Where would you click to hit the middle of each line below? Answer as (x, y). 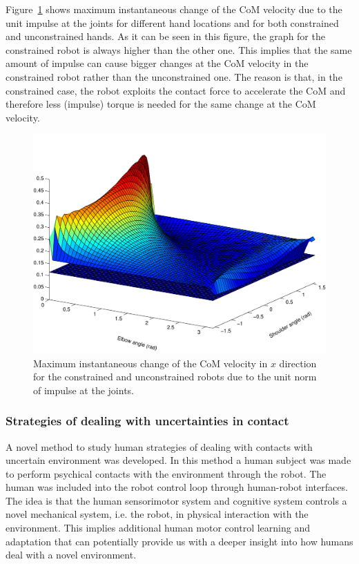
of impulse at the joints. (84, 390)
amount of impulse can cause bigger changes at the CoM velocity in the (157, 63)
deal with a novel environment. (71, 555)
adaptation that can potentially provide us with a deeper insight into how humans (179, 541)
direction (298, 363)
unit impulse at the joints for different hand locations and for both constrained (172, 22)
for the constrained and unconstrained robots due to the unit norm (175, 377)
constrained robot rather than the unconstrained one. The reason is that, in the (174, 76)
